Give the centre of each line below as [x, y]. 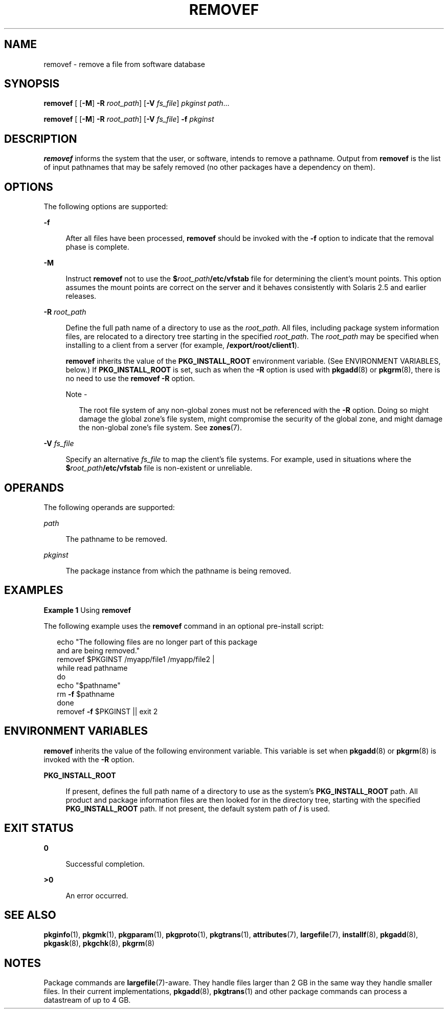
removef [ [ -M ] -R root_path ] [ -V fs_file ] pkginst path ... [137, 103]
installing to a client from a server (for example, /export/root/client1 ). [182, 345]
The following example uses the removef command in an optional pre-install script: [184, 626]
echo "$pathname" [89, 685]
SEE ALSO [30, 915]
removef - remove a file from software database [124, 64]
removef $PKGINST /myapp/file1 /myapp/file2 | [136, 659]
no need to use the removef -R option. [130, 379]
